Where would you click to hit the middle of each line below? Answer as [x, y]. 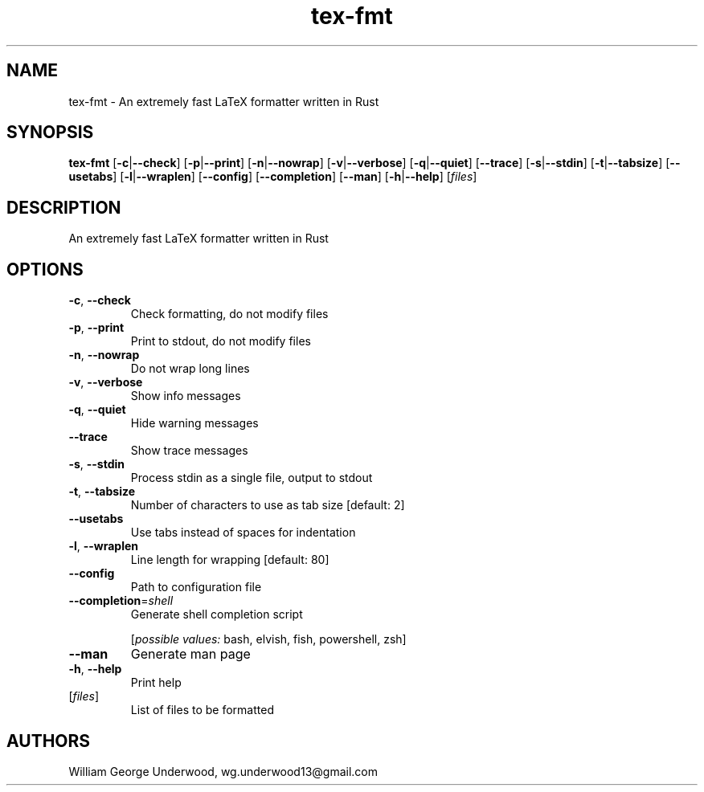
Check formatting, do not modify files [229, 314]
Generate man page [190, 654]
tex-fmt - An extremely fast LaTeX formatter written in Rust [224, 101]
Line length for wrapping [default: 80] [230, 560]
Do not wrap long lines [190, 369]
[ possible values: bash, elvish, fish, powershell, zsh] [268, 639]
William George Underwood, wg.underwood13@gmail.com [223, 771]
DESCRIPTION [64, 207]
